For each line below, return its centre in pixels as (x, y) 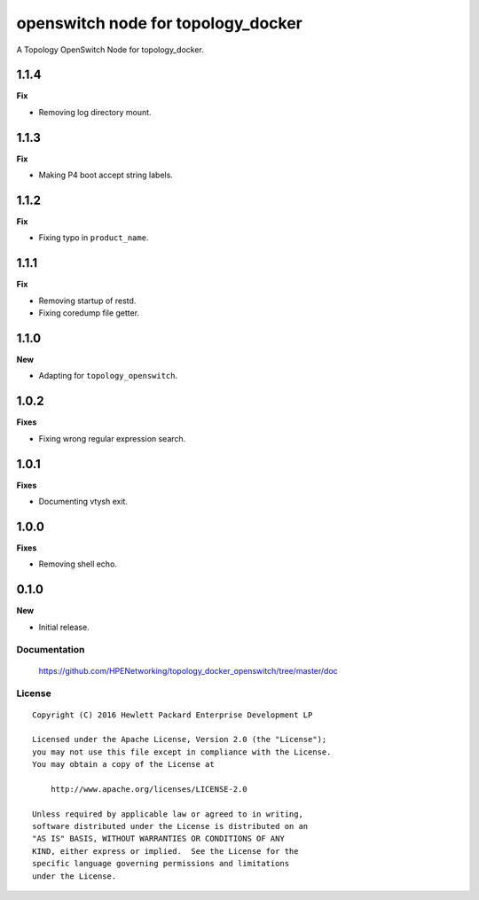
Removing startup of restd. (87, 301)
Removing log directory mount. (95, 112)
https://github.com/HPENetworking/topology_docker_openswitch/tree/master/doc (188, 670)
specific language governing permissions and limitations (161, 864)
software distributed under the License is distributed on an (170, 826)
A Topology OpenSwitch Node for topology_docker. (110, 50)
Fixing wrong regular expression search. (112, 438)
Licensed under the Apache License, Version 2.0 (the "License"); (180, 740)
